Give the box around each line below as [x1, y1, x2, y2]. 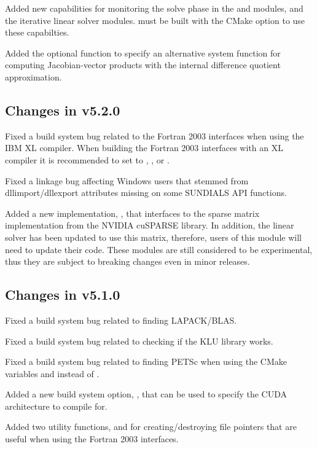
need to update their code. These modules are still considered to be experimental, [5, 243, 313, 256]
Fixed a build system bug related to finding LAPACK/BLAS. [5, 313, 237, 326]
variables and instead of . [5, 367, 100, 380]
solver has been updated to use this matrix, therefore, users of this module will [5, 230, 302, 243]
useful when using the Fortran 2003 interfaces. [5, 432, 179, 445]
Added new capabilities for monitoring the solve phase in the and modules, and [5, 2, 303, 14]
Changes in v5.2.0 [5, 100, 120, 119]
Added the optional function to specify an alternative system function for [5, 46, 281, 59]
